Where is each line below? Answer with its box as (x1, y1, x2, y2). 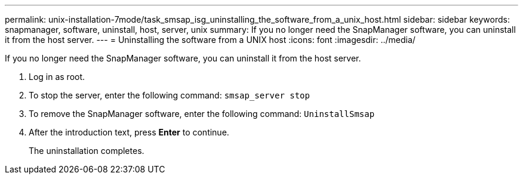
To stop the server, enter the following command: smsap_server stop (29, 90, 310, 100)
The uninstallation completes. (29, 146, 144, 156)
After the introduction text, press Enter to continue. (29, 127, 229, 137)
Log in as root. (29, 72, 85, 82)
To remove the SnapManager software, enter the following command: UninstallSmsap (29, 109, 375, 119)
